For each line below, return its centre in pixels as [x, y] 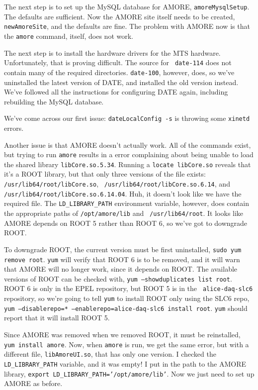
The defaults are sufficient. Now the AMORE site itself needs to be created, [120, 16]
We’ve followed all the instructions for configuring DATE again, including [116, 92]
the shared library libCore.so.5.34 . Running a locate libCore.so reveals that [128, 164]
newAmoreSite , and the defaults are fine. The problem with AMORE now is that [127, 26]
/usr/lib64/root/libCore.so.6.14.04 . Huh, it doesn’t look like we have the [123, 193]
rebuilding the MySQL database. [54, 101]
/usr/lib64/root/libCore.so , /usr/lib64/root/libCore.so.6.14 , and [117, 184]
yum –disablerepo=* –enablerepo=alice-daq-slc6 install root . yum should [126, 308]
